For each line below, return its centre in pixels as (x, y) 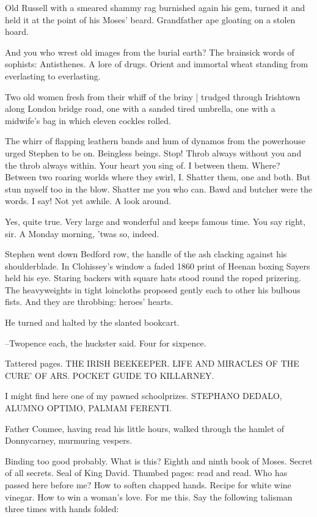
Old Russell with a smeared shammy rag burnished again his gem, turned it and (155, 7)
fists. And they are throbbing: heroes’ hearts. (89, 302)
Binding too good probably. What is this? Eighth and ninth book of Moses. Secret (159, 460)
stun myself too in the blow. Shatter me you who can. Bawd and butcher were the (159, 189)
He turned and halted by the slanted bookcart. (92, 322)
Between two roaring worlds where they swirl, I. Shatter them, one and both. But (158, 177)
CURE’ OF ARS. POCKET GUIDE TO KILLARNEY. (110, 375)
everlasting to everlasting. (53, 75)
